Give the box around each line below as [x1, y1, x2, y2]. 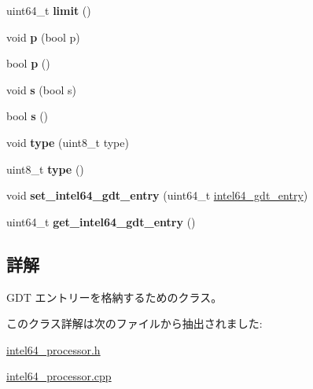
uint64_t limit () [6, 2, 91, 18]
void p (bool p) [6, 28, 80, 45]
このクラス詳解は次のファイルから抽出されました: [6, 315, 263, 332]
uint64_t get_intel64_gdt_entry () [6, 213, 196, 229]
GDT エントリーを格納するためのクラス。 [6, 288, 223, 305]
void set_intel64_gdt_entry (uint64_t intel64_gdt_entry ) [6, 187, 308, 204]
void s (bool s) [6, 81, 76, 97]
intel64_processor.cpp [6, 368, 112, 384]
